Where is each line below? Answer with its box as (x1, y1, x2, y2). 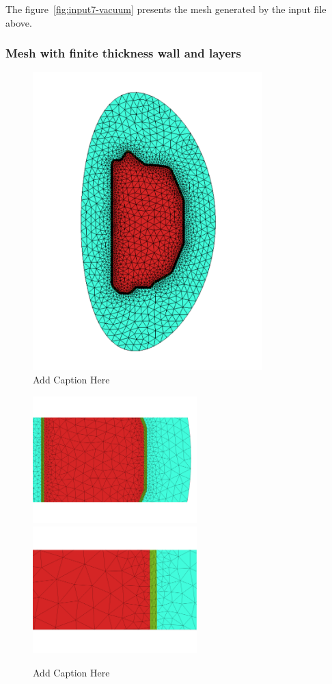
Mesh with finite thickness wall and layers (5, 45, 242, 62)
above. (5, 15, 32, 29)
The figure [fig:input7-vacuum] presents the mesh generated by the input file (5, 2, 327, 16)
